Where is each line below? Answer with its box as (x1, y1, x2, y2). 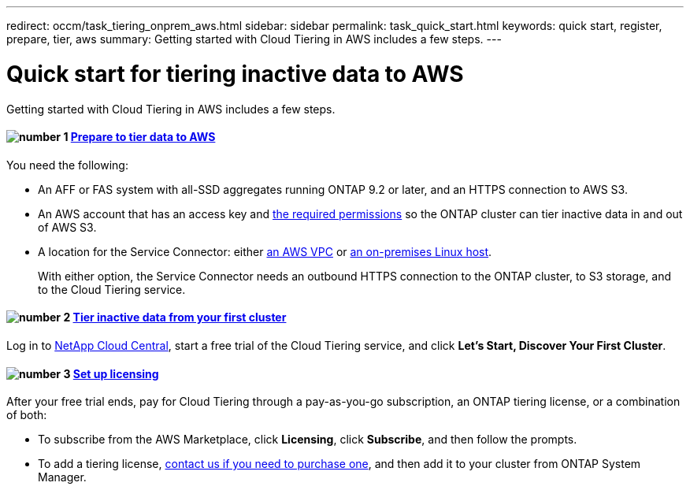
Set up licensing (72, 366, 159, 380)
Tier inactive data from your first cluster (72, 310, 287, 325)
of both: (6, 408, 47, 422)
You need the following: (6, 158, 128, 172)
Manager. (38, 470, 87, 484)
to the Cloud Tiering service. (38, 282, 186, 296)
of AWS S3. (38, 220, 97, 234)
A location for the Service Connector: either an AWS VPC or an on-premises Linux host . (38, 244, 492, 258)
